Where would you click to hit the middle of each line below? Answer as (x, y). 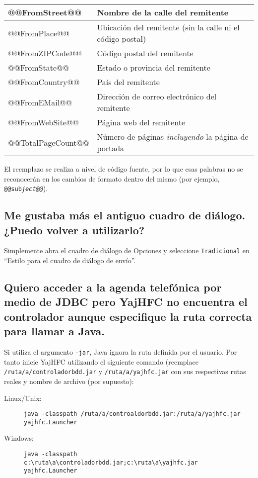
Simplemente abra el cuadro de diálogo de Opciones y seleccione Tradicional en (127, 250)
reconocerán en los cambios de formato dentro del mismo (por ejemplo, (112, 178)
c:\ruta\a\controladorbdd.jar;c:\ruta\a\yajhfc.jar (111, 462)
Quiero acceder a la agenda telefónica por (113, 287)
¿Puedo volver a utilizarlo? (74, 230)
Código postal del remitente (145, 53)
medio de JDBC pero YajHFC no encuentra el (126, 302)
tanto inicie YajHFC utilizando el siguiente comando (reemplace (101, 361)
